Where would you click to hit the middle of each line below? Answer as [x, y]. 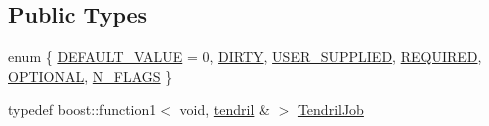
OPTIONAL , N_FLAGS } [90, 75]
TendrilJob [330, 109]
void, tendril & [224, 109]
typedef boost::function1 [82, 109]
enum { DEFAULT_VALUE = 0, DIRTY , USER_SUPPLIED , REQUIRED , [245, 56]
